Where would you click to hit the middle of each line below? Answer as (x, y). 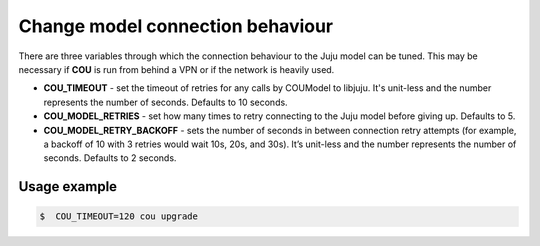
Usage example (68, 186)
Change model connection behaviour (176, 26)
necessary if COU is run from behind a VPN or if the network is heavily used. (176, 69)
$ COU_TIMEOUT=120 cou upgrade (119, 216)
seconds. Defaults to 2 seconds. (110, 158)
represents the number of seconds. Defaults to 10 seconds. (166, 102)
